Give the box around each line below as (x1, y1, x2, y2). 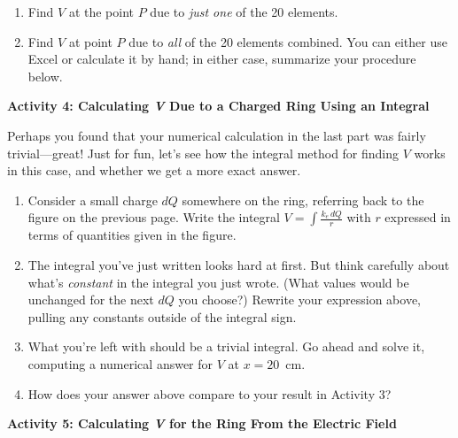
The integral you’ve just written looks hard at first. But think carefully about (27, 255, 450, 273)
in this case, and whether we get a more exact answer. (7, 161, 301, 180)
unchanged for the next (27, 290, 154, 309)
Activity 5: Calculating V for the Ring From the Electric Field (7, 414, 397, 433)
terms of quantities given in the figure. (27, 226, 237, 244)
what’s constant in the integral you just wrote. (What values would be (27, 273, 409, 291)
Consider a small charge (27, 190, 158, 209)
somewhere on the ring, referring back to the (182, 190, 424, 209)
